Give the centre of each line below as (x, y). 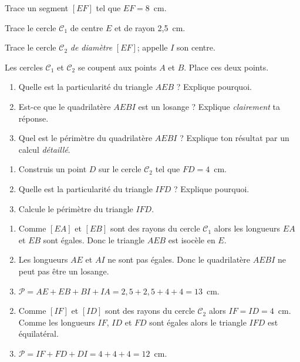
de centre (87, 27)
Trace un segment (37, 8)
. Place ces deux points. (226, 67)
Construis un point (53, 169)
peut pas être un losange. (64, 271)
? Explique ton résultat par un (235, 138)
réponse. (33, 118)
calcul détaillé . (44, 149)
